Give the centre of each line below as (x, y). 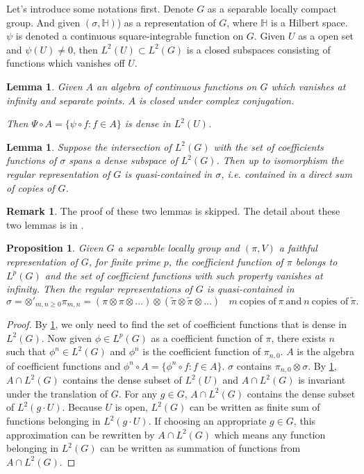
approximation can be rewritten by (81, 434)
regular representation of (58, 173)
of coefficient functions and (64, 365)
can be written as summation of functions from (200, 448)
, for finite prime (124, 261)
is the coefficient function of (201, 351)
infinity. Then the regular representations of (99, 289)
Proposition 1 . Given (55, 248)
